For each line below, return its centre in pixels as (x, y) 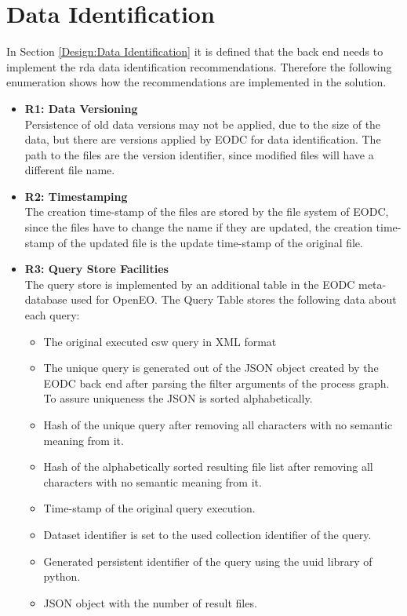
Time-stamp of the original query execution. (149, 508)
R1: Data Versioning (81, 108)
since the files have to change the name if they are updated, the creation (198, 227)
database (46, 299)
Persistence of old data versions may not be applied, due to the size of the (203, 124)
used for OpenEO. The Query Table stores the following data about (234, 299)
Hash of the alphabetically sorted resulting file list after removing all (208, 467)
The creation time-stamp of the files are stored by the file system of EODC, (207, 211)
